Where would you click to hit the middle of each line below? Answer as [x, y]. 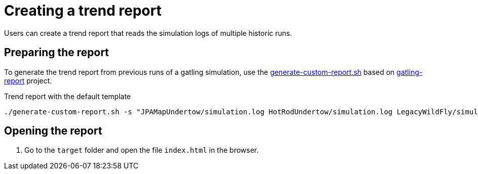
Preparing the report [57, 53]
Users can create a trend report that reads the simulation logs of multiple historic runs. [148, 33]
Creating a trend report [83, 11]
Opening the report [53, 131]
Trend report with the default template [68, 96]
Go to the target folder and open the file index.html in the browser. [142, 150]
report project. [28, 80]
